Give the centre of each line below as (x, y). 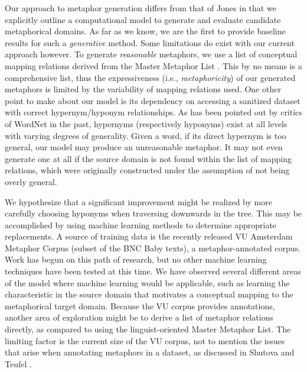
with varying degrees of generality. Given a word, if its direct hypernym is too (146, 135)
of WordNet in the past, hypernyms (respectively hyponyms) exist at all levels (146, 123)
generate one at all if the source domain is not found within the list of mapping (148, 158)
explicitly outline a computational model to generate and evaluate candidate (143, 19)
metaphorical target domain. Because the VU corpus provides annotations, (140, 305)
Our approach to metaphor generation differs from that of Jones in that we (141, 8)
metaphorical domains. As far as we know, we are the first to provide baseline (145, 31)
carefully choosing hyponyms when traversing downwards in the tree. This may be (153, 213)
